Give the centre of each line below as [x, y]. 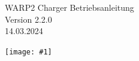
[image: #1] [28, 52]
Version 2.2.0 [28, 19]
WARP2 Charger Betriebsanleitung [69, 7]
